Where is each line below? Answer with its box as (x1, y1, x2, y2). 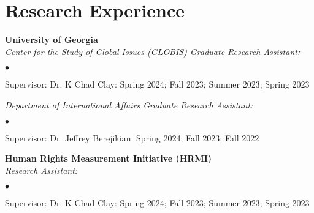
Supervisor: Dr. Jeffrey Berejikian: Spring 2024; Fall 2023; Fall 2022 (5, 131, 259, 144)
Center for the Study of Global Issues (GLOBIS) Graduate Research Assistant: (5, 45, 301, 58)
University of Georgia (5, 33, 98, 46)
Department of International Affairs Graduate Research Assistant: (5, 98, 253, 111)
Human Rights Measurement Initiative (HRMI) (5, 152, 212, 165)
